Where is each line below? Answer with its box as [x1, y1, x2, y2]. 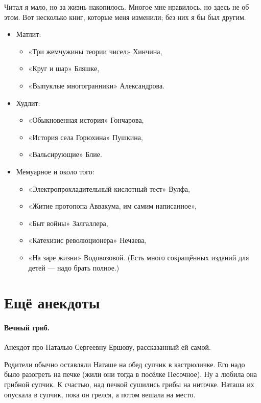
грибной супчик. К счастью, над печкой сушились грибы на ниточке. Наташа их [4, 379, 254, 390]
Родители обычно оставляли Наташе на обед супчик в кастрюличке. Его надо [4, 359, 245, 369]
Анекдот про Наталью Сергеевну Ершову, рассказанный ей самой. [4, 342, 211, 352]
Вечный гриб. [4, 322, 50, 333]
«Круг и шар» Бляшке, [28, 63, 100, 74]
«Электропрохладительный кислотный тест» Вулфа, [28, 183, 190, 194]
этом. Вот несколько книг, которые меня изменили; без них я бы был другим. [4, 11, 246, 22]
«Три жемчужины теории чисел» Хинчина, [28, 46, 162, 56]
